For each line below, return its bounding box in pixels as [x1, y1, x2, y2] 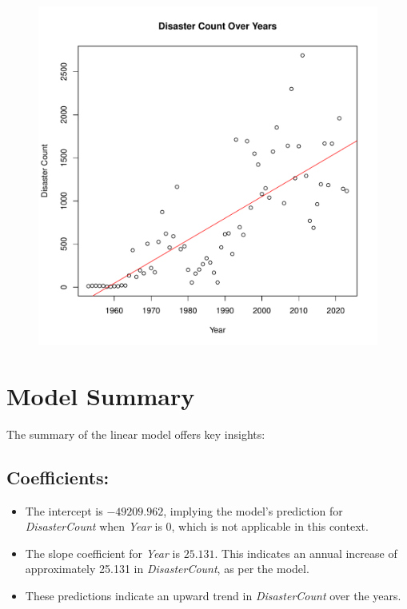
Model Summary [6, 379, 195, 412]
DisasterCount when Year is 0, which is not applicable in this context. [25, 518, 369, 535]
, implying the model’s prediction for [163, 502, 343, 519]
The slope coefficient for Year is [25, 544, 180, 561]
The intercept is [25, 502, 103, 519]
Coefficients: [6, 464, 110, 489]
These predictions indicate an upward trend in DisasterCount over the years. [25, 587, 401, 603]
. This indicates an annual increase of [214, 544, 397, 561]
